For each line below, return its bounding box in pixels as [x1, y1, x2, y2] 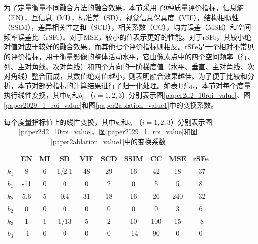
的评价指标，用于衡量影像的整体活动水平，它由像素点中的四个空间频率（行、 [4, 51, 254, 61]
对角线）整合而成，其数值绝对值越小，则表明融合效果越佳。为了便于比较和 [4, 71, 247, 81]
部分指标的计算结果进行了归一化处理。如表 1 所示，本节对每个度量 [38, 80, 251, 90]
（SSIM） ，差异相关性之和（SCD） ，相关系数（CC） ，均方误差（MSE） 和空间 [4, 22, 251, 32]
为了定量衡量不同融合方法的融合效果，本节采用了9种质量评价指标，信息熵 [4, 2, 244, 12]
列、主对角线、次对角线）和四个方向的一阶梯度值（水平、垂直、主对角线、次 [4, 61, 254, 71]
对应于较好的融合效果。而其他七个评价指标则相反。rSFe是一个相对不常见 [17, 41, 254, 52]
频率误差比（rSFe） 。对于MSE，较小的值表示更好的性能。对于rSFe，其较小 [4, 31, 245, 42]
